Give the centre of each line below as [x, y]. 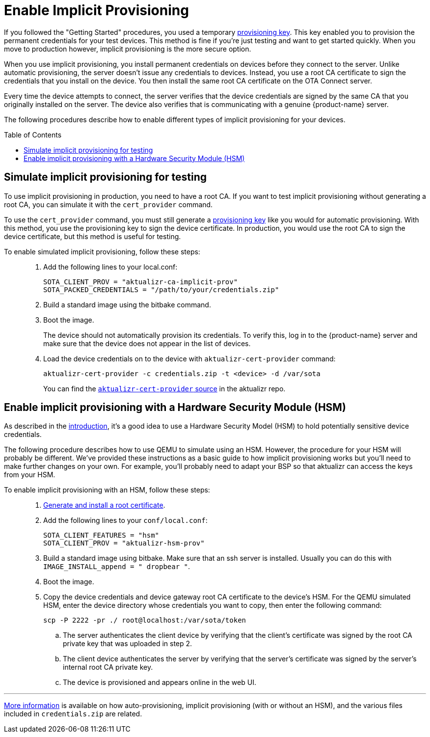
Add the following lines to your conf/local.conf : [125, 520]
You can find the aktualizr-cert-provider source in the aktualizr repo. [164, 388]
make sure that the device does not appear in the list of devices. [147, 343]
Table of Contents [33, 135]
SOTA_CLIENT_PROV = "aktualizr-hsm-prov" [124, 543]
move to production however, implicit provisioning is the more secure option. [128, 49]
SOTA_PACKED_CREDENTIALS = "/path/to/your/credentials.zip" [161, 289]
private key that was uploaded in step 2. [128, 644]
